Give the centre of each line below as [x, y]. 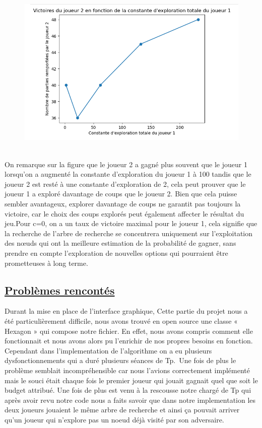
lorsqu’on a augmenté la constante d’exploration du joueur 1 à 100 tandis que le [128, 174]
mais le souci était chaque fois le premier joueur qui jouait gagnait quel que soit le [131, 380]
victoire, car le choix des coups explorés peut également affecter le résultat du [124, 213]
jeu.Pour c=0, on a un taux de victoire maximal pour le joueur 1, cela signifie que [131, 223]
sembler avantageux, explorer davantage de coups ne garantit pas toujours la [123, 203]
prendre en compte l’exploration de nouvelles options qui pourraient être [116, 253]
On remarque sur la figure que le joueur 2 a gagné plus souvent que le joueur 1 [126, 164]
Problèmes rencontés [60, 290]
